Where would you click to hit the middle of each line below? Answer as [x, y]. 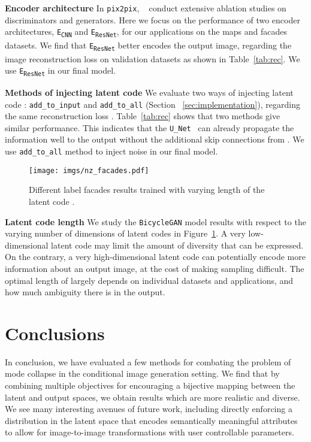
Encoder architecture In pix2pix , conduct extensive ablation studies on [146, 8]
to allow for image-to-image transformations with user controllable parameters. [150, 432]
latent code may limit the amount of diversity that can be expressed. [177, 245]
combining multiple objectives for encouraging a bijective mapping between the [150, 385]
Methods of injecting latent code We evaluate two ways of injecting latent [149, 92]
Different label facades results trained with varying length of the [147, 190]
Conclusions [55, 333]
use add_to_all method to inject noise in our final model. [111, 151]
